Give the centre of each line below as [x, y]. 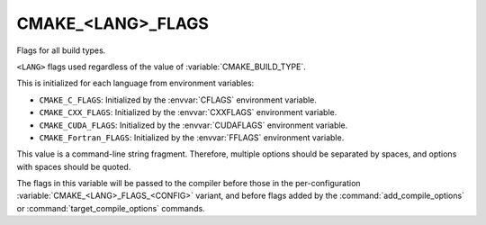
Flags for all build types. [61, 50]
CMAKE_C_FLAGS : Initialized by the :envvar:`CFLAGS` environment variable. [178, 100]
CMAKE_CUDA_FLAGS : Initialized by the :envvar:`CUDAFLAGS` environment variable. [193, 125]
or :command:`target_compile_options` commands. [111, 208]
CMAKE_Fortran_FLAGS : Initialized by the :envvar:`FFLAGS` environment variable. [192, 137]
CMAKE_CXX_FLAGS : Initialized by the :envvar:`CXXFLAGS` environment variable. [188, 112]
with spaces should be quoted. [74, 166]
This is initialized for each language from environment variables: [135, 83]
